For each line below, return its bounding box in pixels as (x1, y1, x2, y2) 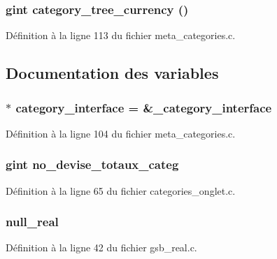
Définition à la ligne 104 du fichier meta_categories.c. (6, 126, 236, 140)
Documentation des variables (6, 62, 219, 84)
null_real (6, 213, 59, 230)
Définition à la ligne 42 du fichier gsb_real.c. (6, 240, 197, 255)
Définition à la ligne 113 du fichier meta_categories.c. (6, 28, 236, 43)
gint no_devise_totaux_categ (6, 156, 179, 173)
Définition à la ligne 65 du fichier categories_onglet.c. (6, 183, 236, 198)
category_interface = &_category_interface (15, 98, 272, 116)
